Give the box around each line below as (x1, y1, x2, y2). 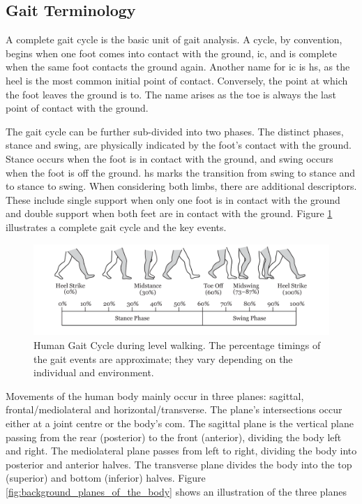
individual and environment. (33, 365, 154, 380)
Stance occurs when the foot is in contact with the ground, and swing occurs (6, 151, 333, 165)
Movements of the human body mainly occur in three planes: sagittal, (6, 388, 304, 403)
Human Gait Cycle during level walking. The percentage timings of (33, 337, 321, 352)
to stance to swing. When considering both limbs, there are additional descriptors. (6, 179, 357, 193)
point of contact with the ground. (6, 101, 149, 115)
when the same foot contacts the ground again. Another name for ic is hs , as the (6, 59, 350, 74)
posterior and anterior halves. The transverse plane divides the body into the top (6, 457, 352, 471)
